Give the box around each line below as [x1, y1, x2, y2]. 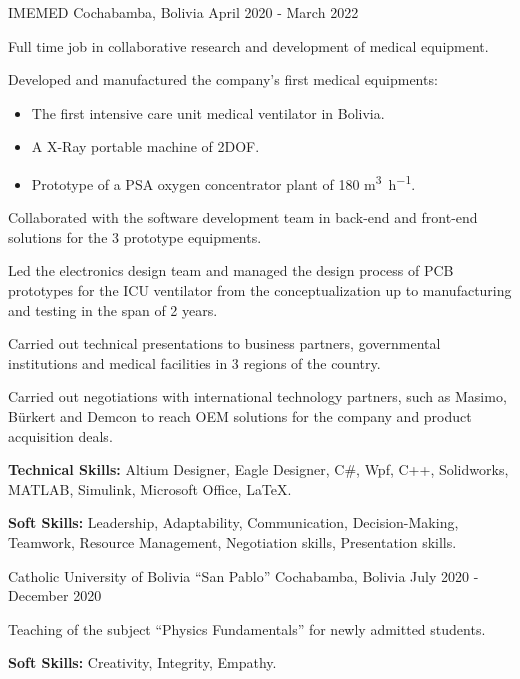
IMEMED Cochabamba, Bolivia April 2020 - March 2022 [8, 2, 359, 22]
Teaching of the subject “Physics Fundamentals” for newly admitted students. [8, 618, 486, 639]
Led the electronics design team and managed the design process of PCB [8, 260, 454, 281]
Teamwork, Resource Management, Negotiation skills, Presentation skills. [8, 531, 457, 552]
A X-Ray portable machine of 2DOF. [31, 136, 260, 157]
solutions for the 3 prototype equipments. [8, 226, 262, 247]
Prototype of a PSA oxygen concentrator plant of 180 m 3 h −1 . [31, 170, 416, 194]
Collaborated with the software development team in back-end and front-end [8, 207, 478, 228]
